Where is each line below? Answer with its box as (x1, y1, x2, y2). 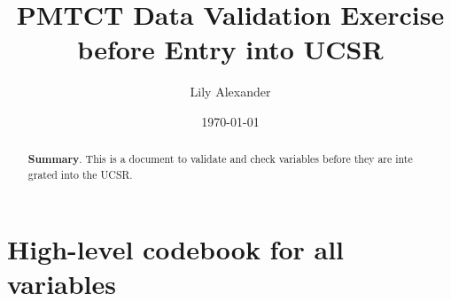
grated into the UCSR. (27, 166, 133, 181)
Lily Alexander (190, 82, 271, 101)
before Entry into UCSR (77, 31, 384, 67)
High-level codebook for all (7, 230, 345, 266)
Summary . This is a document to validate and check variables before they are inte (27, 151, 413, 167)
